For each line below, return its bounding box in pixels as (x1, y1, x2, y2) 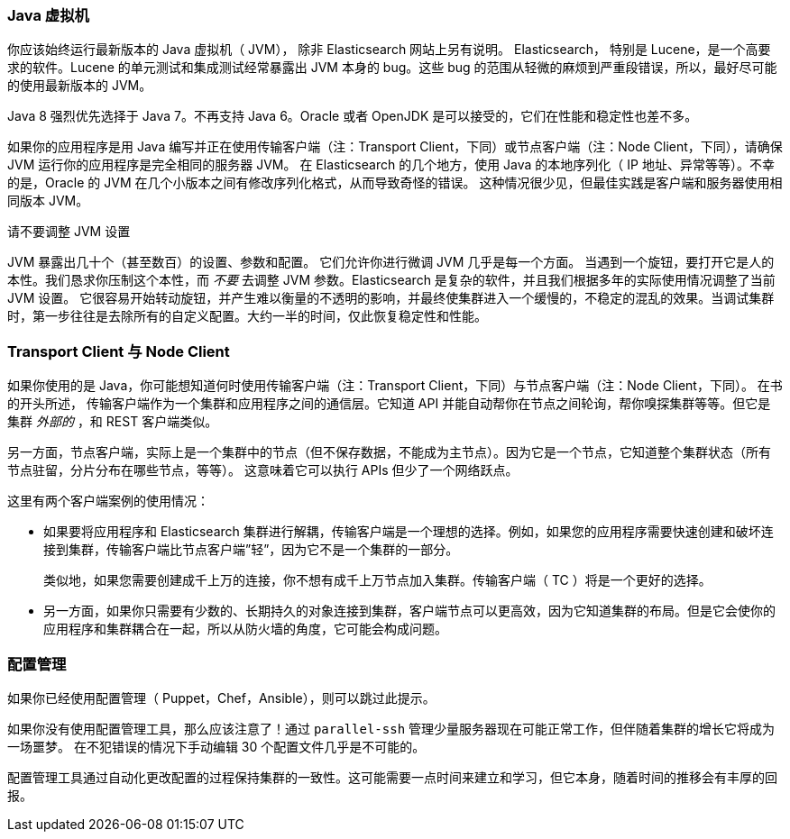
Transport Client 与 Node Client (7, 342, 230, 360)
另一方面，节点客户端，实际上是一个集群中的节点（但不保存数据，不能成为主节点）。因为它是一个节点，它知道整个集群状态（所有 (7, 444, 771, 461)
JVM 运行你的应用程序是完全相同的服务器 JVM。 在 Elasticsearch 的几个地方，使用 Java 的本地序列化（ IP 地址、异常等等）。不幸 (7, 157, 775, 173)
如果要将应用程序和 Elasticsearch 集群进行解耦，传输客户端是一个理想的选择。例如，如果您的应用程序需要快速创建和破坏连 (43, 524, 774, 540)
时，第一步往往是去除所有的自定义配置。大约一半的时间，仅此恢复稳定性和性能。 (7, 308, 487, 324)
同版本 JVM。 (7, 193, 89, 209)
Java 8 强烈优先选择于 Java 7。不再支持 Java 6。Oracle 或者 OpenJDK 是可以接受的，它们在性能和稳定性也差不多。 (7, 108, 698, 124)
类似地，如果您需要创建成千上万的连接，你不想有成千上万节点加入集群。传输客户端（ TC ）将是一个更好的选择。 (43, 572, 712, 588)
